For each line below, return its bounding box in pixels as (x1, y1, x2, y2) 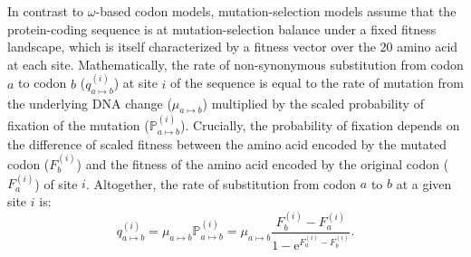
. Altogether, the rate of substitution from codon (85, 174, 357, 193)
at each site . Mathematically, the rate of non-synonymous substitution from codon (7, 54, 464, 73)
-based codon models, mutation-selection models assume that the (95, 2, 457, 20)
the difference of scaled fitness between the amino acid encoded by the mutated (7, 134, 447, 153)
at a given (396, 174, 452, 193)
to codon (18, 73, 67, 92)
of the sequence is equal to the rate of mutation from (170, 73, 464, 92)
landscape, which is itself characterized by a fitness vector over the (7, 37, 376, 56)
